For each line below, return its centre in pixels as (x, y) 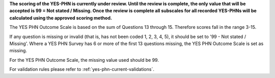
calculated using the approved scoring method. (61, 18)
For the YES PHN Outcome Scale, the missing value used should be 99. (84, 60)
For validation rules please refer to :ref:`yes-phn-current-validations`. (82, 69)
